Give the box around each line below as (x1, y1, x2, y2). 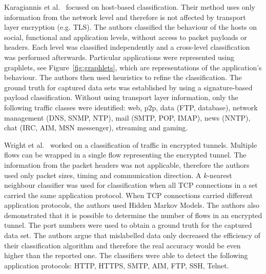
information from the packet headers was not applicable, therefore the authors (4, 159, 250, 170)
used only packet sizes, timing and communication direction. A (4, 169, 201, 180)
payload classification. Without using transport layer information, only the (4, 92, 238, 103)
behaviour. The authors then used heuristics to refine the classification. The (4, 72, 242, 83)
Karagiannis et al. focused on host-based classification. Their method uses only (4, 2, 255, 12)
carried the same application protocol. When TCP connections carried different (4, 189, 253, 200)
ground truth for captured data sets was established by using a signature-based (4, 82, 253, 92)
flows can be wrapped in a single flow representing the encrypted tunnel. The (4, 149, 247, 160)
